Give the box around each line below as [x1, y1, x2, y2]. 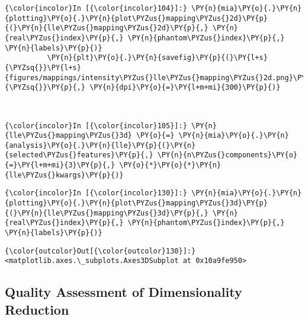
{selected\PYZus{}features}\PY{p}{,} [5, 151, 153, 160]
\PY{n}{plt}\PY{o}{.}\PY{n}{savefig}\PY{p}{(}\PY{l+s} [47, 53, 268, 62]
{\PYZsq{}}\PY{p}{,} [5, 83, 86, 92]
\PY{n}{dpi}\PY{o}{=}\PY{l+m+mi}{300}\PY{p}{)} [89, 83, 281, 92]
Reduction [5, 300, 69, 318]
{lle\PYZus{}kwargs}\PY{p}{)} [5, 170, 124, 179]
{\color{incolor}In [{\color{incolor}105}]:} [5, 121, 187, 130]
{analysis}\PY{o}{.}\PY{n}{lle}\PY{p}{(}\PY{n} [5, 141, 196, 150]
